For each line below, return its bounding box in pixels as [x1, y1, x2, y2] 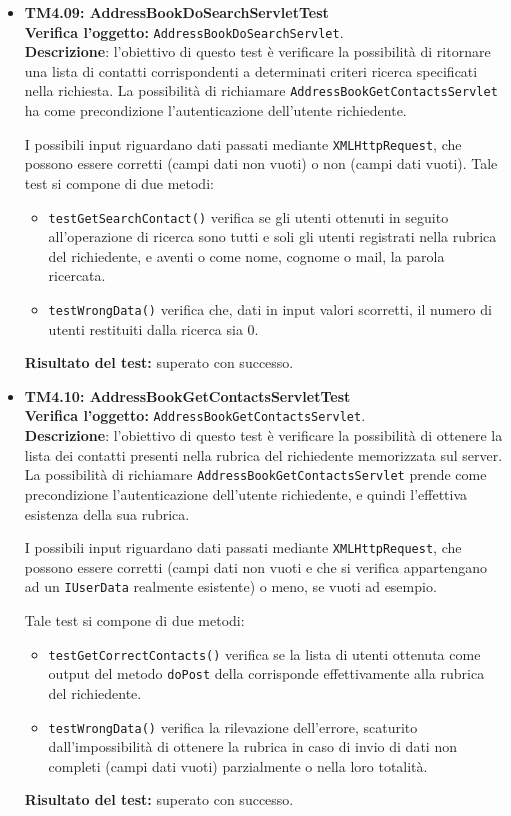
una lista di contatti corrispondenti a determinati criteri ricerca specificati [24, 60, 478, 81]
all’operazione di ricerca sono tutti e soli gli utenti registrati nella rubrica [48, 226, 497, 247]
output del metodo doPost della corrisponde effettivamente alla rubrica [48, 663, 485, 684]
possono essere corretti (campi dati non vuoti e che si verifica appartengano [24, 556, 487, 577]
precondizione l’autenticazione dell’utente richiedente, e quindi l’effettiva [24, 483, 468, 504]
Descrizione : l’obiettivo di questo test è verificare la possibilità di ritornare [24, 41, 491, 62]
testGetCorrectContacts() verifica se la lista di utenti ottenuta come [48, 643, 481, 664]
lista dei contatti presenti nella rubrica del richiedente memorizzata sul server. [24, 444, 503, 465]
